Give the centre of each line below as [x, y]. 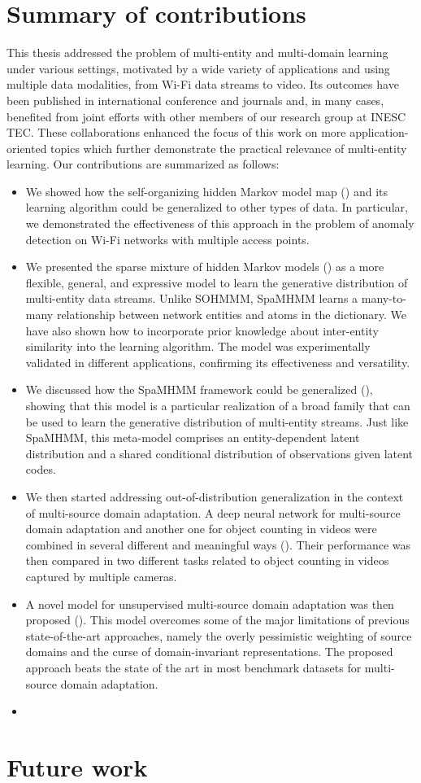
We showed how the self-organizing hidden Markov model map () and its [206, 191]
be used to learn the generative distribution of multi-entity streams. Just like [217, 421]
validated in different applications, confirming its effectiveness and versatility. [218, 362]
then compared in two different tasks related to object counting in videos [207, 560]
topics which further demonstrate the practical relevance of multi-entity [229, 148]
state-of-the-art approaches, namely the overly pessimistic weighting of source [219, 635]
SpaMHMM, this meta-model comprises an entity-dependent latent [193, 437]
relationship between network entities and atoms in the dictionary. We [231, 315]
